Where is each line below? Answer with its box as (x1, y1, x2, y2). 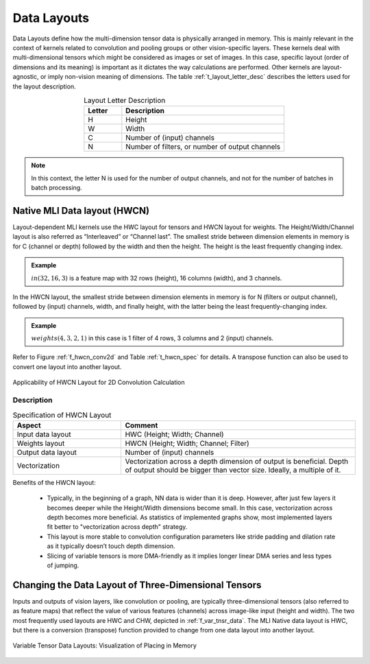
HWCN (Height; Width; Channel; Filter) (125, 438, 249, 448)
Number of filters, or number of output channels (125, 142, 281, 152)
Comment (125, 420, 158, 430)
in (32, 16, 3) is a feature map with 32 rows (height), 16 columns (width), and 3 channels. (31, 274, 282, 282)
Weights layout (16, 438, 65, 448)
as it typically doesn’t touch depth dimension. (47, 542, 175, 550)
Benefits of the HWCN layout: (12, 478, 96, 486)
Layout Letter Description (83, 96, 166, 106)
